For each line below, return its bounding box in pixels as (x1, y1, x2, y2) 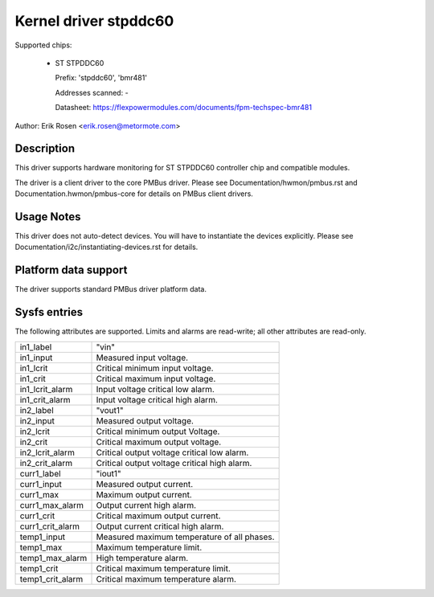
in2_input (19, 415, 55, 426)
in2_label (19, 404, 54, 415)
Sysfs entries (14, 305, 84, 319)
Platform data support (14, 264, 128, 277)
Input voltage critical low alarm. (96, 383, 215, 395)
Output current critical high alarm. (96, 521, 224, 532)
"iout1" (96, 468, 121, 479)
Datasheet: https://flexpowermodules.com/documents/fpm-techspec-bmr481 (55, 103, 313, 112)
